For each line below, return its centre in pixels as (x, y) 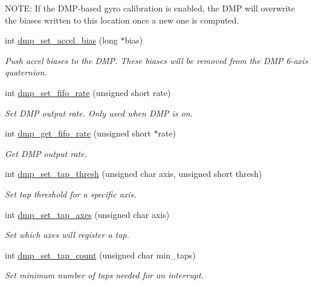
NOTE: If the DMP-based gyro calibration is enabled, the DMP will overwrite (150, 8)
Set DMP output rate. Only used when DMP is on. (99, 113)
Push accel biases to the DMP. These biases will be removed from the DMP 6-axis (156, 60)
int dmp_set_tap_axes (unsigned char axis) (87, 214)
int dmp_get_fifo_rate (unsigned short (78, 133)
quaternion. (26, 72)
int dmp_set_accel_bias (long (61, 40)
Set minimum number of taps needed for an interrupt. (104, 275)
